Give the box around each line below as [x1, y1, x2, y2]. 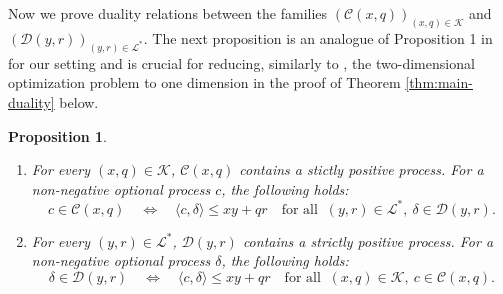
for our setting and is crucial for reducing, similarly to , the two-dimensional [8, 52, 475, 73]
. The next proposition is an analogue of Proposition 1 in [143, 27, 493, 48]
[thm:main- [405, 72, 473, 93]
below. [59, 91, 99, 112]
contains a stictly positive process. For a [239, 159, 484, 180]
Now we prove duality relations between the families [8, 3, 328, 23]
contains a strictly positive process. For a [242, 230, 494, 251]
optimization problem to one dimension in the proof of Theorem [8, 72, 401, 93]
